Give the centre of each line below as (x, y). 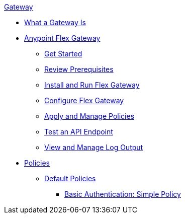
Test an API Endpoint (79, 132)
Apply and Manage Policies (89, 116)
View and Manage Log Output (94, 147)
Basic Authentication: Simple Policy (123, 194)
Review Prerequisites (79, 69)
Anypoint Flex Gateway (62, 38)
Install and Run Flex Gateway (92, 85)
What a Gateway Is (55, 22)
